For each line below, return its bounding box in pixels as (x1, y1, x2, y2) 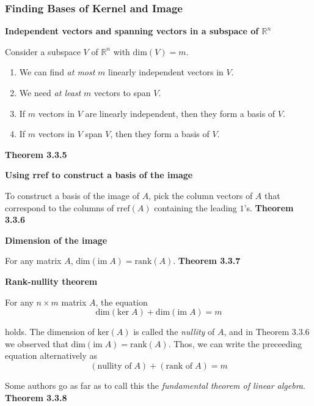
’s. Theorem (244, 201, 294, 214)
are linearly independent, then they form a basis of (85, 107, 276, 119)
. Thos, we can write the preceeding (168, 337, 302, 350)
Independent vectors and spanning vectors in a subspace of (5, 24, 259, 37)
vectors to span (93, 86, 151, 99)
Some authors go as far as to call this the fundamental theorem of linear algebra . (5, 378, 305, 391)
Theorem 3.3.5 (5, 148, 67, 160)
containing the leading (154, 201, 237, 214)
